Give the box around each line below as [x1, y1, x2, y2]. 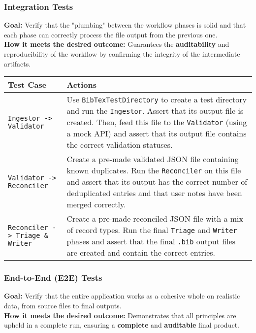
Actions [66, 79, 96, 91]
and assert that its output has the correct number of [66, 176, 248, 188]
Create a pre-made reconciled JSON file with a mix [66, 213, 243, 225]
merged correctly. [66, 199, 126, 210]
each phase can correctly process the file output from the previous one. [4, 29, 218, 39]
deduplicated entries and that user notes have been [66, 187, 242, 199]
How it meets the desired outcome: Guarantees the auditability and [4, 39, 229, 49]
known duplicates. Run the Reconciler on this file [66, 165, 241, 176]
